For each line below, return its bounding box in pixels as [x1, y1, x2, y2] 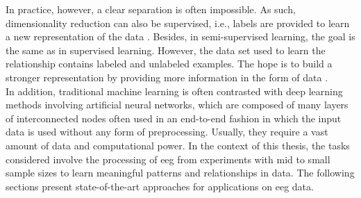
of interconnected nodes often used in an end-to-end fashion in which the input [6, 110, 342, 125]
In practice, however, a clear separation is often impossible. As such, [6, 2, 296, 16]
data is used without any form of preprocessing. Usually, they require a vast [6, 124, 328, 139]
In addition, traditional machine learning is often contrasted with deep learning [6, 83, 343, 98]
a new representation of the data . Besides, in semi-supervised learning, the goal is [6, 29, 355, 44]
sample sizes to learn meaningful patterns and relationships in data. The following [6, 165, 355, 180]
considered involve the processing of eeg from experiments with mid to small [6, 151, 330, 166]
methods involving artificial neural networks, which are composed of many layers [6, 97, 349, 112]
